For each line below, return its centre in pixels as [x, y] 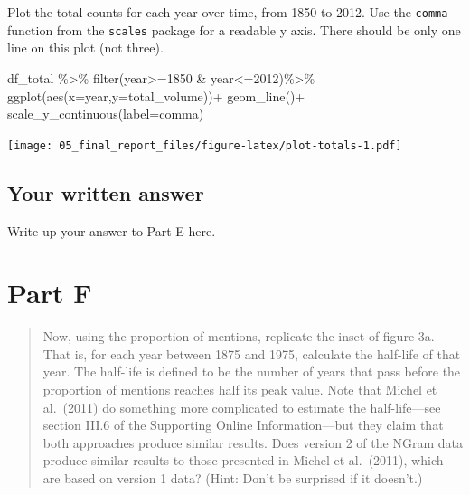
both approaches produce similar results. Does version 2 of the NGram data [253, 442]
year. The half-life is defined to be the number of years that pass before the [252, 371]
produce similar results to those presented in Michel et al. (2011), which [243, 460]
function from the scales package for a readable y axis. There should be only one [234, 29]
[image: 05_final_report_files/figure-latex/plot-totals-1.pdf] [205, 145]
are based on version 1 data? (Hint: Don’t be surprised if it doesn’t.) [233, 478]
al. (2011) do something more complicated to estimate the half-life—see [242, 407]
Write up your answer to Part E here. [112, 230]
